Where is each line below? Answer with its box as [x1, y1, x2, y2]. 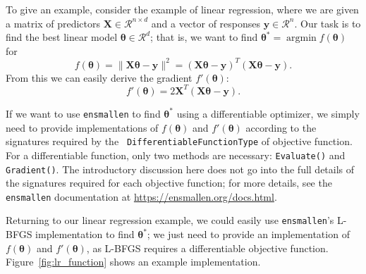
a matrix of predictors [6, 15, 100, 30]
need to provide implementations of [6, 120, 159, 135]
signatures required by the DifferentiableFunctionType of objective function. [6, 134, 353, 149]
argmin [286, 33, 317, 44]
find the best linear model [6, 30, 118, 44]
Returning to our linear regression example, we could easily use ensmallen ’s [6, 213, 334, 228]
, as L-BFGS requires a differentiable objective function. [86, 240, 329, 255]
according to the [245, 120, 317, 135]
